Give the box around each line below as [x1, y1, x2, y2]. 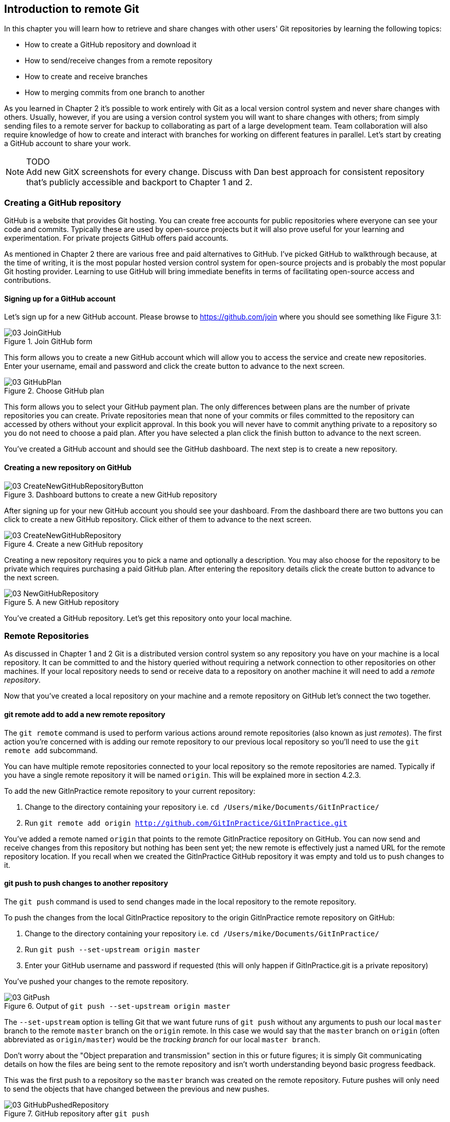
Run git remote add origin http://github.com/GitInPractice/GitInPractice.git [25, 818, 347, 827]
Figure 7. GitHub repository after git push [4, 1109, 149, 1118]
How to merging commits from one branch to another [25, 88, 205, 97]
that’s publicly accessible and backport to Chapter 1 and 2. [26, 177, 253, 188]
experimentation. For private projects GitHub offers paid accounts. [4, 234, 229, 243]
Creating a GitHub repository [4, 197, 121, 208]
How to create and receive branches [25, 72, 148, 81]
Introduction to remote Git [4, 3, 139, 15]
